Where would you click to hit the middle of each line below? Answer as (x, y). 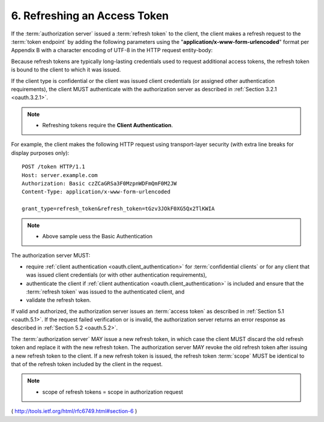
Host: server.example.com (60, 175)
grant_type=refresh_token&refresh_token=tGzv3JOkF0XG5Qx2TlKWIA (118, 209)
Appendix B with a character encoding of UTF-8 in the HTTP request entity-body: (112, 50)
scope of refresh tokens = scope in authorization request (112, 392)
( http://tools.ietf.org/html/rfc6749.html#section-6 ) (74, 411)
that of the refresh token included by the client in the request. (87, 364)
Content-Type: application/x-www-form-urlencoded (96, 192)
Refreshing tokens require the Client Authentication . (108, 125)
